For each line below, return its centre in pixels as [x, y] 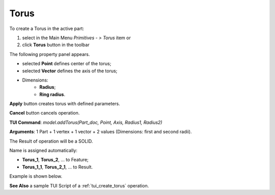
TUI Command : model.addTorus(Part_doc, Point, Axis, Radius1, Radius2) [86, 122]
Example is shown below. [36, 176]
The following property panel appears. [50, 54]
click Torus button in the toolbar [56, 45]
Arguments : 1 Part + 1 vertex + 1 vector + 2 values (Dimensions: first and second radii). [101, 132]
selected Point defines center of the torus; [67, 64]
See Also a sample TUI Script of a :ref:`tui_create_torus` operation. [79, 185]
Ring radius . [52, 94]
